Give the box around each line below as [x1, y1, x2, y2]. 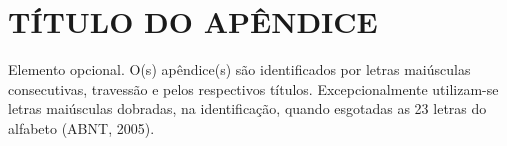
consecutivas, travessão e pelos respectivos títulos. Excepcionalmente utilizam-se [8, 78, 499, 99]
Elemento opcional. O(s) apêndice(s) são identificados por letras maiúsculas [8, 59, 471, 80]
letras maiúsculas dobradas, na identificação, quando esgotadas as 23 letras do [8, 98, 487, 119]
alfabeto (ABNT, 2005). [8, 117, 155, 138]
